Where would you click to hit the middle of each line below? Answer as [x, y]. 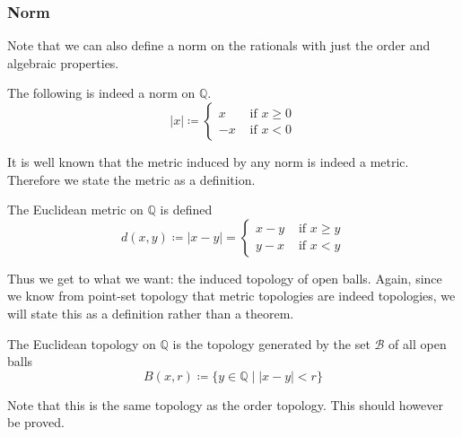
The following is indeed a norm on [101, 93]
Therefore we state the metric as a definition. [131, 179]
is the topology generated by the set [271, 343]
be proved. [36, 422]
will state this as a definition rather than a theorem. [151, 313]
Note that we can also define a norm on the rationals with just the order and [219, 45]
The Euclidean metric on [75, 210]
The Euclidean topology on [82, 343]
